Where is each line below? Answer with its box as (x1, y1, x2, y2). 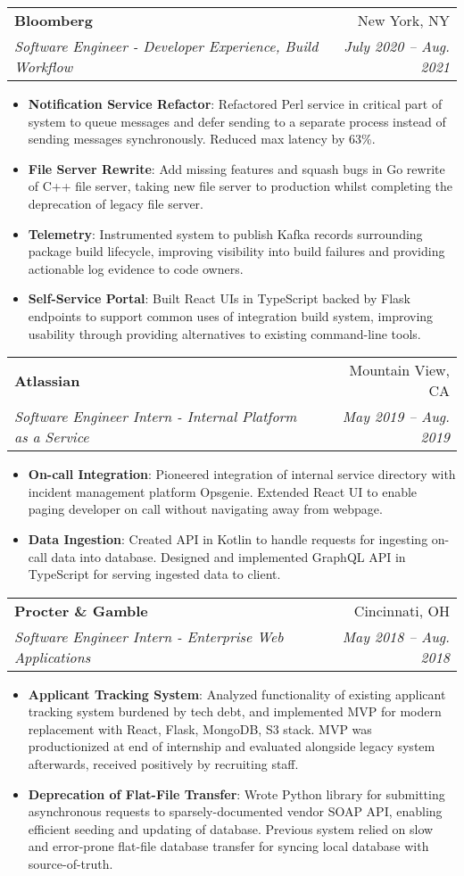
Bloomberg (14, 10, 93, 30)
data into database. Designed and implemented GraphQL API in (51, 547, 406, 566)
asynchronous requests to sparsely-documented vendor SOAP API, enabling (28, 802, 443, 821)
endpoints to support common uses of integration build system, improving (28, 306, 434, 325)
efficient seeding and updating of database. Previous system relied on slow (28, 819, 434, 838)
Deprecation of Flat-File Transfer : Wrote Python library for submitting (28, 784, 445, 803)
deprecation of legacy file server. (28, 194, 203, 212)
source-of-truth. (28, 855, 113, 873)
